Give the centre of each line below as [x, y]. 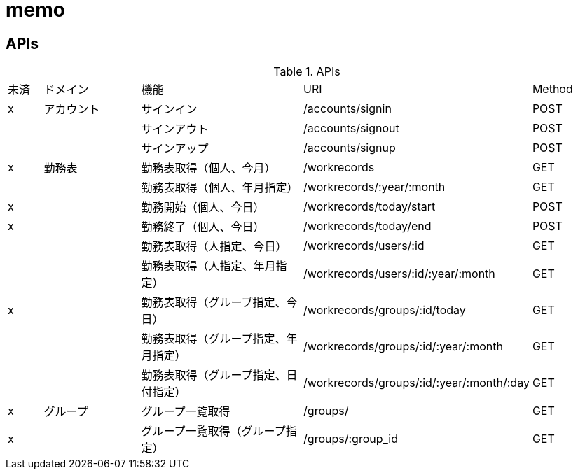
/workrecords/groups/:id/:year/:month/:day [417, 383]
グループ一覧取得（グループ [213, 431]
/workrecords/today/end [367, 226]
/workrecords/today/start [370, 207]
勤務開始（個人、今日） [203, 207]
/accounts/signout [351, 128]
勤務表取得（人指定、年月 [208, 266]
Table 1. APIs [307, 72]
